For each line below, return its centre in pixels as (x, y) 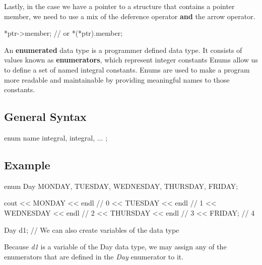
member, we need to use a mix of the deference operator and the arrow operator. (130, 16)
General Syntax (45, 117)
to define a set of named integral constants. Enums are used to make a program (127, 69)
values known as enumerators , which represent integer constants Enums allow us (131, 60)
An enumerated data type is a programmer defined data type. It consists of (123, 50)
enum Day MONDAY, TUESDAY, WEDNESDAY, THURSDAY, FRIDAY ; (121, 186)
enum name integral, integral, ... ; (56, 137)
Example (27, 164)
